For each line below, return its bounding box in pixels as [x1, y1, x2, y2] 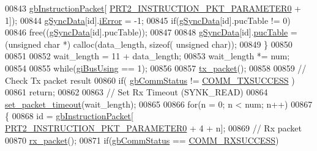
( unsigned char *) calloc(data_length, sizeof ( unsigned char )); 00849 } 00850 [5, 37, 293, 50]
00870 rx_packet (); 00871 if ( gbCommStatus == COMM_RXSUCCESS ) [5, 133, 279, 146]
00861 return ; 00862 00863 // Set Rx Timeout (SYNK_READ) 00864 [5, 86, 268, 98]
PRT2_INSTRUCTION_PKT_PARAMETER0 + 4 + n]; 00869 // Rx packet [5, 121, 302, 134]
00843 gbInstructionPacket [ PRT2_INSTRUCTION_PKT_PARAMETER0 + [5, 2, 301, 14]
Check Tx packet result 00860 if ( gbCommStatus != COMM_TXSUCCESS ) [5, 73, 295, 86]
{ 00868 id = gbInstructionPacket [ [5, 109, 133, 122]
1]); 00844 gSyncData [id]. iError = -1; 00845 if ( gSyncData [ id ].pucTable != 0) [5, 13, 291, 26]
